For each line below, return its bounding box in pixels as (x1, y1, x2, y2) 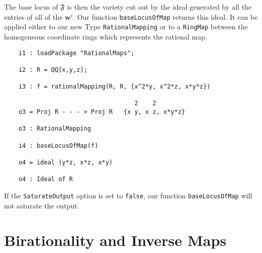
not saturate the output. (4, 200, 79, 210)
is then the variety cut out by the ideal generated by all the (67, 2, 252, 12)
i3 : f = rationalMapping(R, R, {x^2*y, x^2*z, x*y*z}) (18, 83, 211, 91)
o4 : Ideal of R (18, 176, 73, 183)
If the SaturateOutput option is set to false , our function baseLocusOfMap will (4, 190, 252, 200)
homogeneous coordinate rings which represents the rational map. (4, 31, 207, 41)
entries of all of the (4, 11, 63, 22)
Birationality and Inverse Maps (4, 230, 227, 250)
